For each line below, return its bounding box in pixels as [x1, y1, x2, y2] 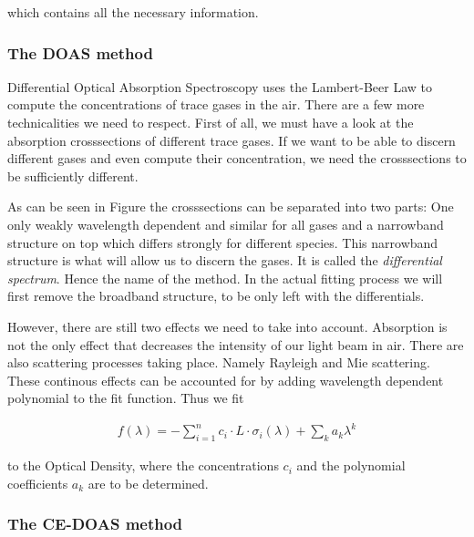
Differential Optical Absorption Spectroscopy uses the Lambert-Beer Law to [7, 77, 432, 96]
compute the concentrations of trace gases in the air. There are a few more [7, 95, 425, 114]
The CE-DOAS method [7, 512, 183, 535]
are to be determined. [88, 473, 209, 492]
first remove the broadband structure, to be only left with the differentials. [7, 286, 425, 305]
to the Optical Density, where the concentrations [7, 456, 279, 475]
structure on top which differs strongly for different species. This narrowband [7, 232, 438, 252]
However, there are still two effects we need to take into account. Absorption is [7, 316, 448, 336]
